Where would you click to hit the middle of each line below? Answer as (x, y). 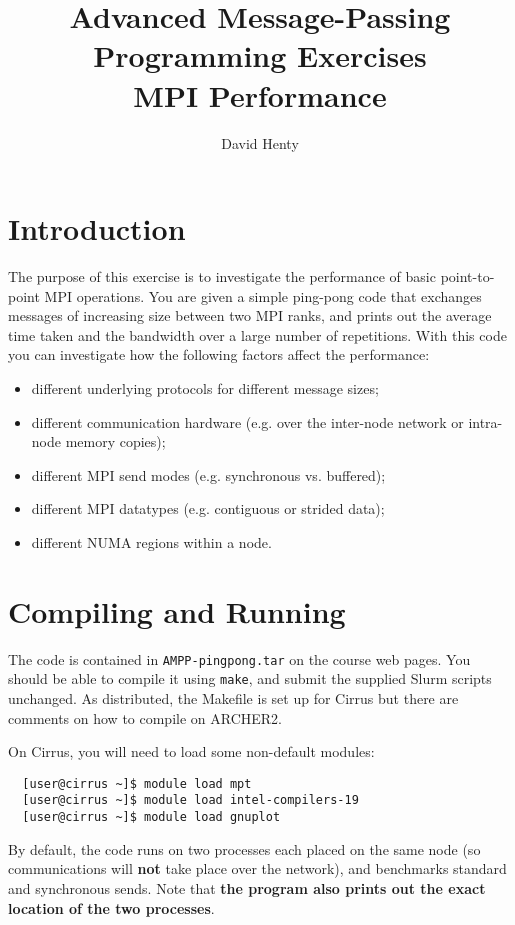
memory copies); (115, 441)
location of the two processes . (111, 907)
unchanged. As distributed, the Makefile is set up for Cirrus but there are (233, 698)
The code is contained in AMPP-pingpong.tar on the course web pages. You (239, 658)
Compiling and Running (177, 610)
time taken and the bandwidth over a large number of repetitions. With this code (257, 334)
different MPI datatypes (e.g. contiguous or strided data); (208, 508)
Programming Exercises (260, 55)
